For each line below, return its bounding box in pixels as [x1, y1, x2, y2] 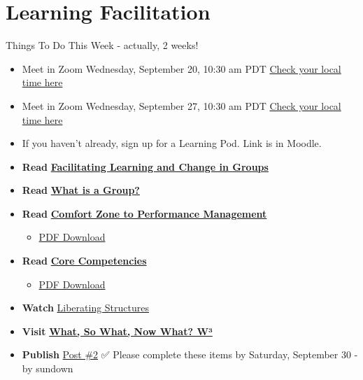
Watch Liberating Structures [22, 300, 149, 315]
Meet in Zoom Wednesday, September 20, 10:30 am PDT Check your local [22, 61, 341, 76]
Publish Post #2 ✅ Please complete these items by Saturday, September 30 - [22, 347, 358, 362]
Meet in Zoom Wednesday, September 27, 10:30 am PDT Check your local [22, 98, 341, 113]
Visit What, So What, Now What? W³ [22, 323, 213, 338]
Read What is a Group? [22, 183, 140, 197]
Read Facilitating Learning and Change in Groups [22, 159, 269, 174]
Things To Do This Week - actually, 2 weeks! [6, 38, 199, 52]
